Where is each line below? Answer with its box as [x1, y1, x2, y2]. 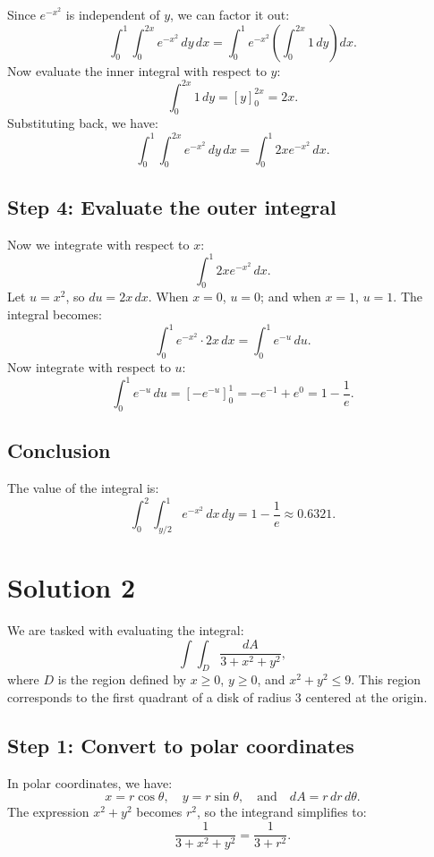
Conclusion [7, 437, 111, 464]
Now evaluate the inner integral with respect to [7, 61, 267, 80]
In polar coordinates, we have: [7, 773, 173, 792]
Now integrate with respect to [7, 357, 171, 376]
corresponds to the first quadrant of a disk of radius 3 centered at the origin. [7, 688, 428, 707]
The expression [7, 802, 89, 821]
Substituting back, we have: [7, 114, 158, 132]
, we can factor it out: [170, 5, 290, 23]
